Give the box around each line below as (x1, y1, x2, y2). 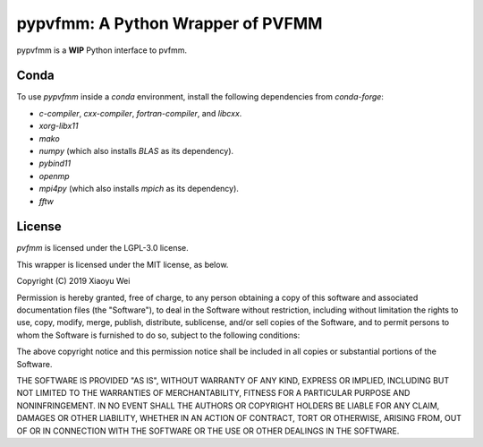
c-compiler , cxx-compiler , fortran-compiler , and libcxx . (38, 107, 242, 118)
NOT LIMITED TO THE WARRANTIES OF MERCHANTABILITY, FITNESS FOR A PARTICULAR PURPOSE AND (16, 388, 411, 399)
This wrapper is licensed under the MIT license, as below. (16, 259, 229, 270)
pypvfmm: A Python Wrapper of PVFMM (16, 13, 323, 33)
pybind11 (38, 158, 72, 169)
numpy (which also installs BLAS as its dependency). (38, 146, 234, 157)
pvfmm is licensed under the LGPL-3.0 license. (16, 243, 190, 254)
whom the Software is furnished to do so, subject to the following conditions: (16, 330, 301, 340)
